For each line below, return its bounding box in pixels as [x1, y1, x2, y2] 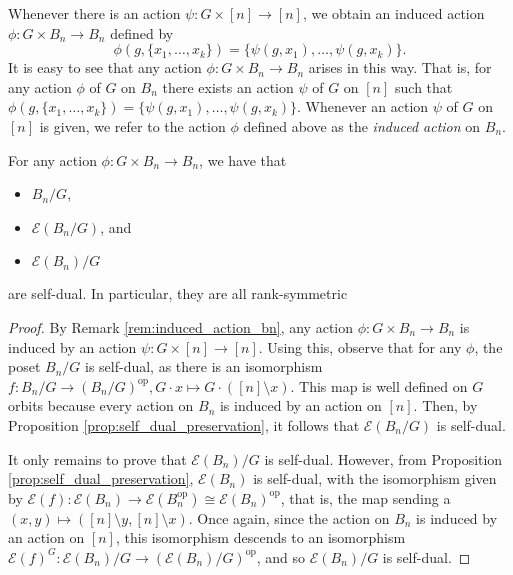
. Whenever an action [297, 96, 429, 117]
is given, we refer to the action [39, 115, 226, 136]
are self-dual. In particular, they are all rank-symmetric [8, 283, 348, 304]
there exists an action [162, 76, 294, 97]
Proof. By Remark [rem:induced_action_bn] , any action [8, 316, 354, 337]
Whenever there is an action [8, 3, 181, 23]
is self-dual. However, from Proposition [264, 448, 503, 469]
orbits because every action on [8, 395, 194, 416]
